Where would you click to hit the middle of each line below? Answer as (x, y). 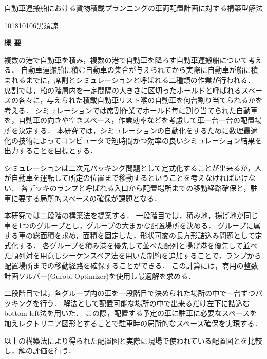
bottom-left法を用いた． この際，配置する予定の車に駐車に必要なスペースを (131, 313)
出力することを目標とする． (51, 150)
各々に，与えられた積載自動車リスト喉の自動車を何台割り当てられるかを (140, 100)
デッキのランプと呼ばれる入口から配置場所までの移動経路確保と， (139, 187)
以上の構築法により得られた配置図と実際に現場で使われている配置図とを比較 (133, 340)
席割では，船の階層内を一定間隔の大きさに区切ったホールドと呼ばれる (123, 90)
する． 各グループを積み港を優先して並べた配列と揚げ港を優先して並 (134, 245)
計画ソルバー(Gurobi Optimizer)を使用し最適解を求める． (100, 275)
